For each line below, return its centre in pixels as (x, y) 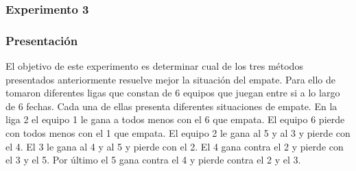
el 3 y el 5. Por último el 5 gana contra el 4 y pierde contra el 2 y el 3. (153, 160)
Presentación (42, 40)
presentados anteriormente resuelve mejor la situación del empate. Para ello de (170, 79)
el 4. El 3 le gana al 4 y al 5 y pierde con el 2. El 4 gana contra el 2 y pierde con (175, 146)
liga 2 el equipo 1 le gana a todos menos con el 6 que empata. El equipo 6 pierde (175, 119)
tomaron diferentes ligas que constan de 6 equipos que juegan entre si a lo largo (173, 93)
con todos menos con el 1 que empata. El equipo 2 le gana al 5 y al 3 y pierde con (178, 133)
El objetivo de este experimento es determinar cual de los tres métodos (154, 66)
